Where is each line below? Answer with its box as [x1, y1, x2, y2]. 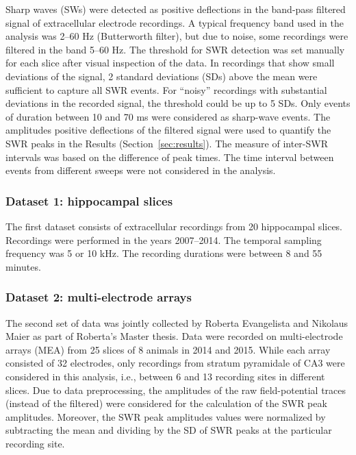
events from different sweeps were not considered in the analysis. [5, 163, 276, 177]
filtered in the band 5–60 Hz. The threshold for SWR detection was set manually [5, 42, 345, 56]
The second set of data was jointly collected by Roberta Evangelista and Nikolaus [5, 315, 348, 330]
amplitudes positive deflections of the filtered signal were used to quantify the [5, 123, 331, 137]
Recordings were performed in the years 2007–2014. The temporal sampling [5, 232, 322, 247]
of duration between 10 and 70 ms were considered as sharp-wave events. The [5, 109, 331, 123]
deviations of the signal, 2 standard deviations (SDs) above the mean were [5, 69, 318, 83]
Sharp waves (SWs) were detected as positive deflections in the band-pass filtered [5, 2, 346, 16]
